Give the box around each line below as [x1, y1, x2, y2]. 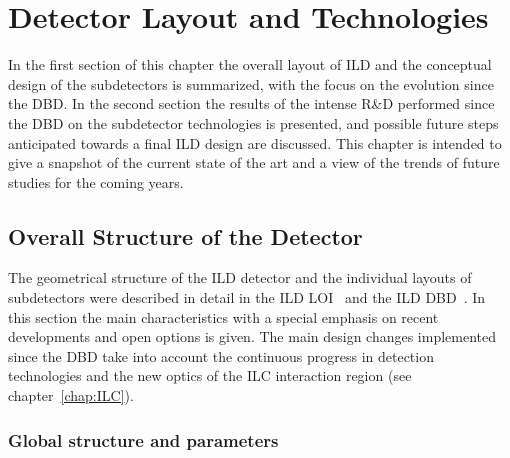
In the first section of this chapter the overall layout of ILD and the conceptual [8, 54, 492, 75]
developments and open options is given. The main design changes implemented [8, 326, 497, 347]
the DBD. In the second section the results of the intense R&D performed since [8, 93, 495, 114]
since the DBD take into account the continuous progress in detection [8, 345, 434, 366]
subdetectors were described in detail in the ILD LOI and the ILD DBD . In [8, 287, 486, 308]
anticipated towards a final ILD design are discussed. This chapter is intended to [8, 132, 502, 153]
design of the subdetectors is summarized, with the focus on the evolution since [8, 73, 494, 94]
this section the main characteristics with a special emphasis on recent [8, 306, 439, 327]
